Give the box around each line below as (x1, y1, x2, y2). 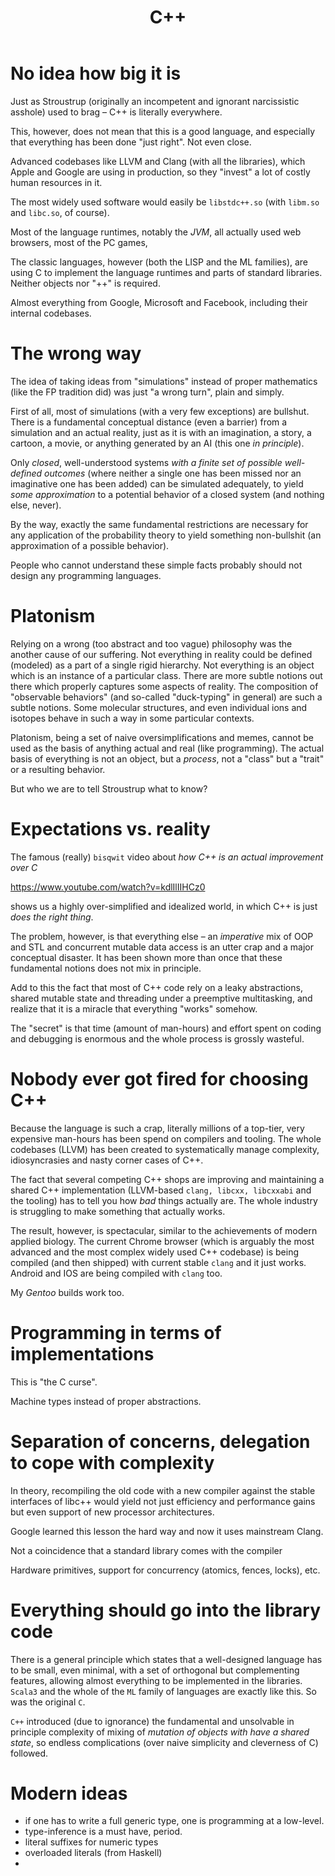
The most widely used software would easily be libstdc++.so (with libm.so (10, 196, 320, 208)
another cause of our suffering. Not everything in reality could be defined (10, 648, 313, 660)
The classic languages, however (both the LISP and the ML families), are (10, 256, 309, 268)
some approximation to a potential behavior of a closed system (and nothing (10, 488, 325, 500)
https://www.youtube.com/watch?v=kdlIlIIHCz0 (10, 881, 206, 893)
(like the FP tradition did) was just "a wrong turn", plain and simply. (10, 386, 285, 398)
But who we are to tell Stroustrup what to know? (10, 782, 208, 795)
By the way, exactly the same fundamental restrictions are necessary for (10, 518, 309, 530)
